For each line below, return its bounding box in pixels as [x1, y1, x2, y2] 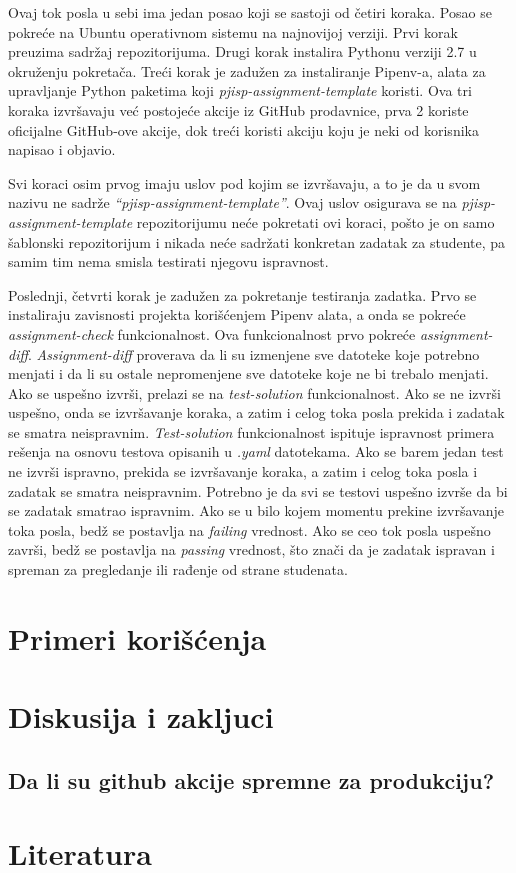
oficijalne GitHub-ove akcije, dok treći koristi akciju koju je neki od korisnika [8, 119, 479, 140]
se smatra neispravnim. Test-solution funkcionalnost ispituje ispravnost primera [8, 421, 495, 442]
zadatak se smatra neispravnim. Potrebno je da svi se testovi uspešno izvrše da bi [8, 480, 508, 501]
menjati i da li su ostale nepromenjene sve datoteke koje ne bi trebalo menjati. [8, 363, 489, 384]
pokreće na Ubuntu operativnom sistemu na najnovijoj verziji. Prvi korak [8, 21, 458, 42]
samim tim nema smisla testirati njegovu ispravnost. [8, 251, 329, 272]
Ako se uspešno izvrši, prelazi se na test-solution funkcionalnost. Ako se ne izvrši [8, 382, 501, 403]
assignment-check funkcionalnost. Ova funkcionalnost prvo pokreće [8, 323, 416, 344]
